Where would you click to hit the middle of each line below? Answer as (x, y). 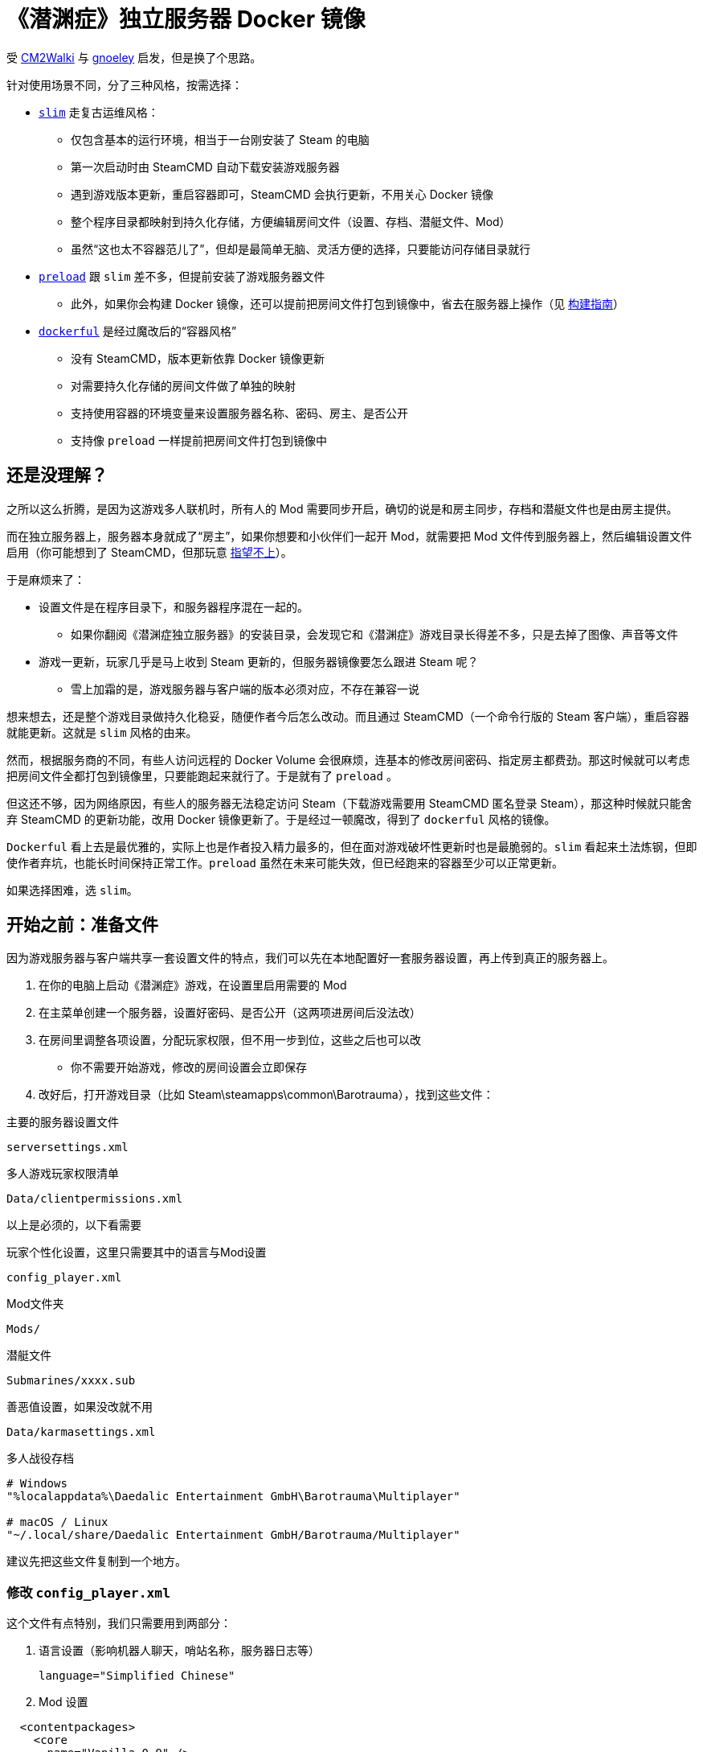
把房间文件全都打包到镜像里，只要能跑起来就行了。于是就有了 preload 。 (202, 775)
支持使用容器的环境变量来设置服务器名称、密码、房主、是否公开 (239, 413)
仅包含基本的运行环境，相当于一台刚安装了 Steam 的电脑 (220, 139)
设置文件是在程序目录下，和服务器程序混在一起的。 (174, 607)
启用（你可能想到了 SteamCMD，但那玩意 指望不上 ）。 (149, 552)
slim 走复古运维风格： (99, 112)
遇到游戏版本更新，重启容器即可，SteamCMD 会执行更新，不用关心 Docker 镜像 (282, 194)
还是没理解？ (57, 475)
